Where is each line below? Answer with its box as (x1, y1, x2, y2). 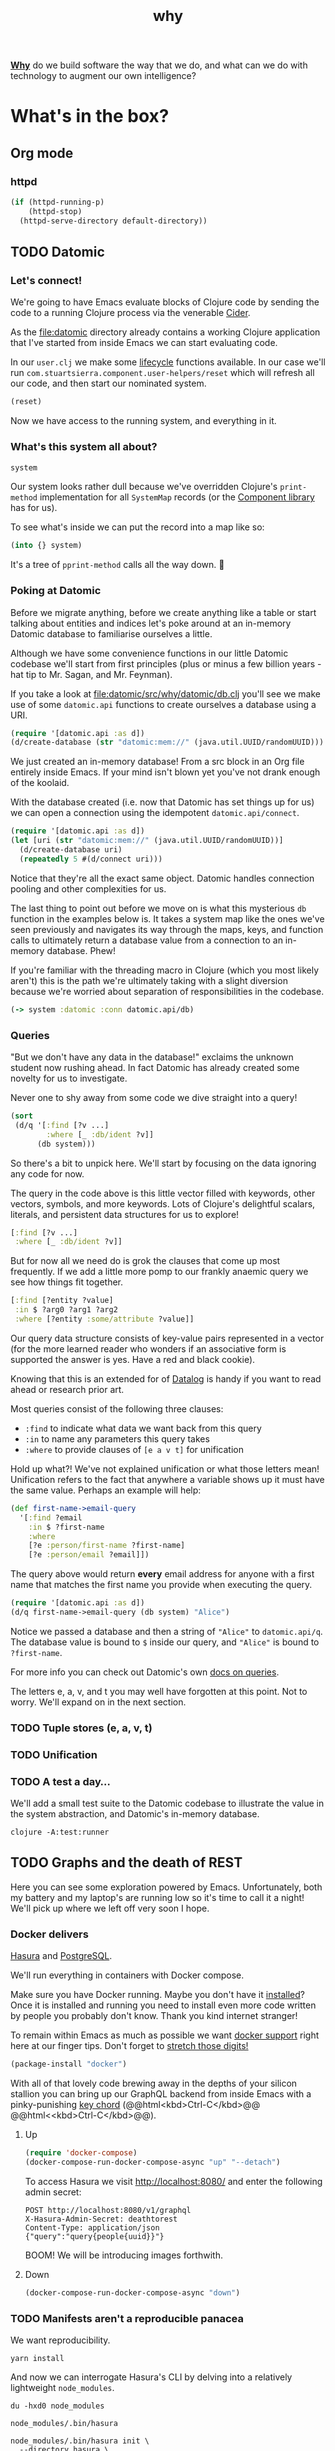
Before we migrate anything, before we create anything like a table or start (10, 606, 317, 618)
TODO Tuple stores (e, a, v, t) (10, 1721, 153, 1735)
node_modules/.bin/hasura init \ (10, 2436, 150, 2446)
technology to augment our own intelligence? (10, 70, 197, 82)
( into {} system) (10, 541, 83, 551)
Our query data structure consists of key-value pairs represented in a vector (10, 1332, 325, 1344)
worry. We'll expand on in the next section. (10, 1696, 187, 1708)
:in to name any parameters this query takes (24, 1432, 210, 1445)
